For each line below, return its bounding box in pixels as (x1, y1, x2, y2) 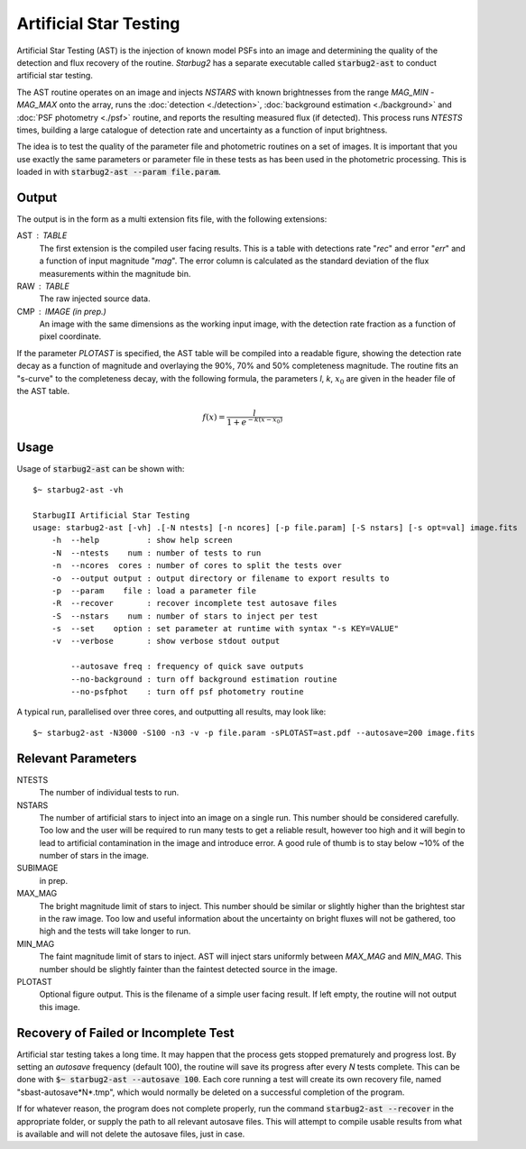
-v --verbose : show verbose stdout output (51, 636, 281, 647)
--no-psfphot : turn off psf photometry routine (70, 686, 304, 697)
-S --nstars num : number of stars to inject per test (51, 611, 318, 621)
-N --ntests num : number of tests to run (51, 547, 262, 558)
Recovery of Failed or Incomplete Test (16, 1025, 235, 1041)
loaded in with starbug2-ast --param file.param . (16, 167, 221, 178)
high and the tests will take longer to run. (39, 925, 191, 937)
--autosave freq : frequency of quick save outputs (70, 661, 304, 672)
